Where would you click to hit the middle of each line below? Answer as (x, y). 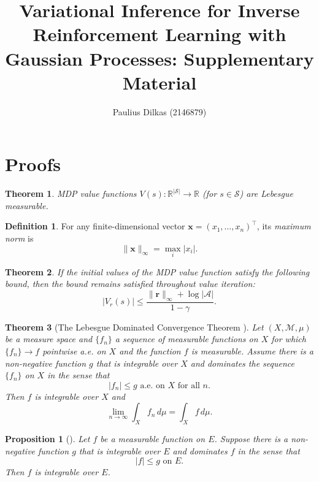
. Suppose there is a (251, 439)
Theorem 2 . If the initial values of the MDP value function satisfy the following (157, 271)
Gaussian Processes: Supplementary (159, 58)
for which (289, 339)
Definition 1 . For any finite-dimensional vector (95, 226)
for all (189, 385)
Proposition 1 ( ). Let (48, 439)
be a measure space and (49, 339)
